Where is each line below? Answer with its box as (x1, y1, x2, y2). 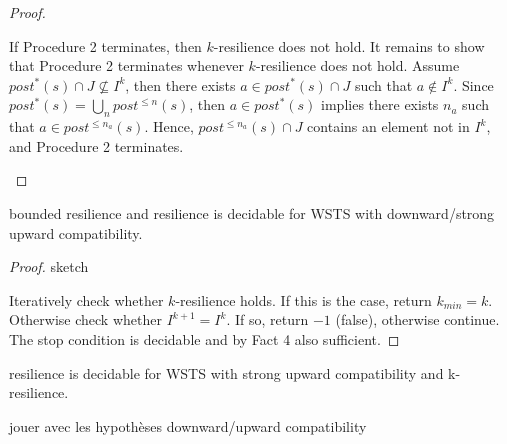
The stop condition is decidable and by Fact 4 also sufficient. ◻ (9, 328, 400, 349)
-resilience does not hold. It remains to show (213, 35, 485, 56)
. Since (453, 74, 494, 95)
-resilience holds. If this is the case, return (175, 289, 432, 310)
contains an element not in (307, 116, 470, 137)
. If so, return (226, 309, 309, 330)
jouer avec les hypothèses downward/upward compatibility (9, 415, 367, 436)
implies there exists (321, 94, 439, 115)
